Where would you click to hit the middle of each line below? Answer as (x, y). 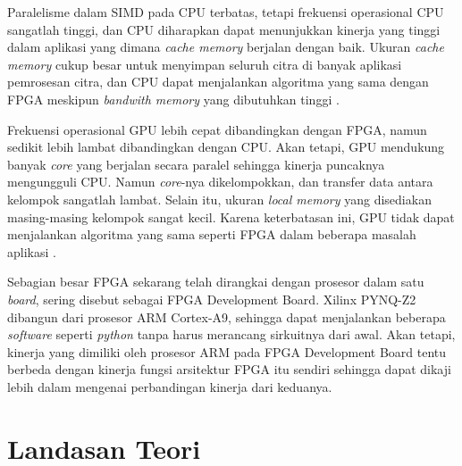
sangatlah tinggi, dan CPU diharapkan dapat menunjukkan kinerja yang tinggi (224, 29)
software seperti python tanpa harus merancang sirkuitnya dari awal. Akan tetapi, (231, 334)
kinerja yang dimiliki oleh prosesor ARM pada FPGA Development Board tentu (227, 351)
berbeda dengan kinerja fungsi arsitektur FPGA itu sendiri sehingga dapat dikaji (229, 369)
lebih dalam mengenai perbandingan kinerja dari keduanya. (170, 386)
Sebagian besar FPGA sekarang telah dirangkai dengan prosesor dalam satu (216, 282)
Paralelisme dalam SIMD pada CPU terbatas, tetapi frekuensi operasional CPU (226, 12)
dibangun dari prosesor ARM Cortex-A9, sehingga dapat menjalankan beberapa (227, 316)
